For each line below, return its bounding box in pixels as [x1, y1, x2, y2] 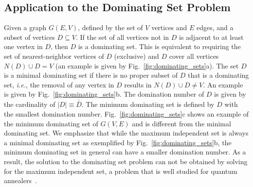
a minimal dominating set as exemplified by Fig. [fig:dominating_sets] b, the [4, 137, 232, 147]
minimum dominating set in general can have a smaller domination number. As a [4, 147, 246, 157]
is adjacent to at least [179, 32, 244, 42]
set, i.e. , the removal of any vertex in [4, 79, 114, 89]
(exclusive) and [114, 51, 159, 61]
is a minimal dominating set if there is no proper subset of [4, 70, 178, 80]
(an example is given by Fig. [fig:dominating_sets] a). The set [55, 60, 239, 70]
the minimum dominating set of [4, 118, 98, 128]
